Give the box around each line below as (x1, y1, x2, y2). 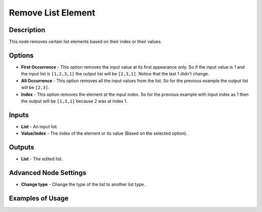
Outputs (9, 143, 34, 152)
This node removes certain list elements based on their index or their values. (9, 39, 162, 45)
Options (9, 51, 34, 59)
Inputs (9, 111, 29, 119)
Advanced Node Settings (9, 168, 87, 177)
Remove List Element (9, 7, 96, 18)
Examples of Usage (9, 194, 69, 202)
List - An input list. (21, 124, 58, 129)
